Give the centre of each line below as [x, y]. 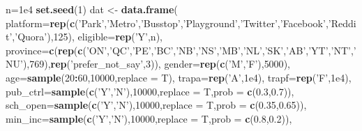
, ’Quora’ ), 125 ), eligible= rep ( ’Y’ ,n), [87, 37]
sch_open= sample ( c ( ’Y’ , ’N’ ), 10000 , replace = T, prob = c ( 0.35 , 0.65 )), [156, 105]
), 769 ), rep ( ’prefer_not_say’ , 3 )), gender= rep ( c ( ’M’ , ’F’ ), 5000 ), [156, 64]
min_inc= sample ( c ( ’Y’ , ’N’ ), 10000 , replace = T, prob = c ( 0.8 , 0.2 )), [149, 118]
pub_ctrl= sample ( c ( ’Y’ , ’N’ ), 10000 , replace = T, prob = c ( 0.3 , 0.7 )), [150, 91]
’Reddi [342, 23]
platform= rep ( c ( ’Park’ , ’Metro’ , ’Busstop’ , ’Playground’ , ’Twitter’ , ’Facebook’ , [167, 23]
